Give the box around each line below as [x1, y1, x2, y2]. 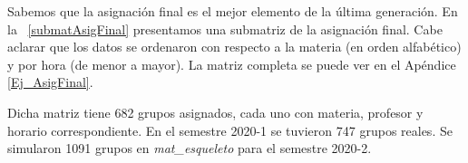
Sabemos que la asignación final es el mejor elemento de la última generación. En [7, 2, 458, 20]
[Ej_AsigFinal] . [7, 72, 93, 91]
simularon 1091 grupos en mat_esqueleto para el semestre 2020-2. [7, 139, 372, 158]
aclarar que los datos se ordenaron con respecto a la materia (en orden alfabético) [7, 37, 462, 56]
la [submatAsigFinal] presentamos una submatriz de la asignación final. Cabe [7, 19, 443, 38]
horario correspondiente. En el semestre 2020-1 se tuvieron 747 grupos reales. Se [7, 120, 453, 139]
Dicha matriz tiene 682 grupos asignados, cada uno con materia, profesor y [7, 102, 424, 121]
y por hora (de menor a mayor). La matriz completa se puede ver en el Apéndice [7, 54, 456, 73]
